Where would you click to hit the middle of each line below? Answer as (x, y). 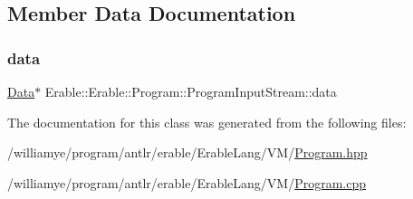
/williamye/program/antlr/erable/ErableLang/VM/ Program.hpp (187, 152)
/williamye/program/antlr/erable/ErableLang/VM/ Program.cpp (187, 182)
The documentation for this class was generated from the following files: (207, 122)
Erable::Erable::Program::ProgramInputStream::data (191, 91)
